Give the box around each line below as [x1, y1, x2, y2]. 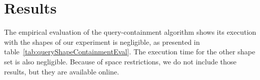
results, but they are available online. [4, 66, 119, 76]
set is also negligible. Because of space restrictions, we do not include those [4, 56, 237, 66]
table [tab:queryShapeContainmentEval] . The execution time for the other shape [4, 46, 255, 57]
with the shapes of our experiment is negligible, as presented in [4, 36, 200, 47]
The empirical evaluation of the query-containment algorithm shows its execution [4, 27, 256, 37]
